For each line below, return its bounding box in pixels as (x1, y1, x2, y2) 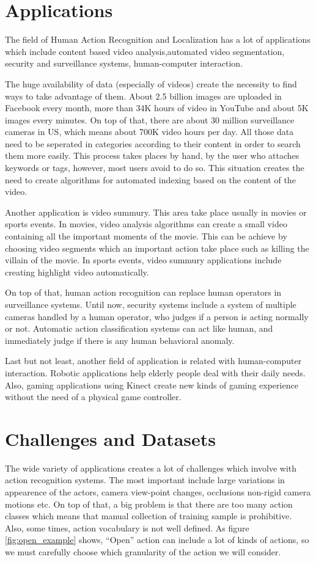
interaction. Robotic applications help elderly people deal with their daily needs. (5, 366, 306, 379)
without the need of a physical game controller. (5, 390, 182, 403)
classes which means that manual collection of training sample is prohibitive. (5, 509, 292, 522)
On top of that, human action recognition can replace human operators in (5, 286, 282, 299)
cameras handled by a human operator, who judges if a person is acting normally (5, 310, 309, 323)
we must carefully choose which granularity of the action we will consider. (5, 546, 281, 558)
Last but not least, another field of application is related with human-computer (5, 354, 302, 367)
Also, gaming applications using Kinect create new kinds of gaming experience (5, 378, 298, 391)
